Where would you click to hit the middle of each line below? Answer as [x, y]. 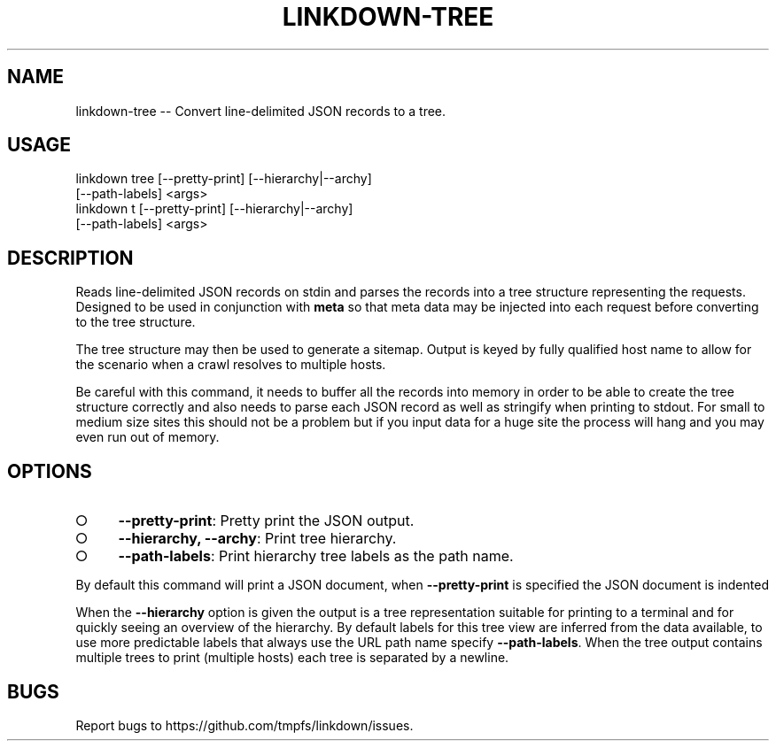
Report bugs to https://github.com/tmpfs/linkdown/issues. [244, 725]
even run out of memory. [147, 437]
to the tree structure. [136, 322]
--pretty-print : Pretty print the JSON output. [266, 521]
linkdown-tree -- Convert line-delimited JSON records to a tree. [261, 111]
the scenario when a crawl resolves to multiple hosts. [231, 365]
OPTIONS [50, 471]
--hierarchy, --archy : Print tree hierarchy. [257, 539]
